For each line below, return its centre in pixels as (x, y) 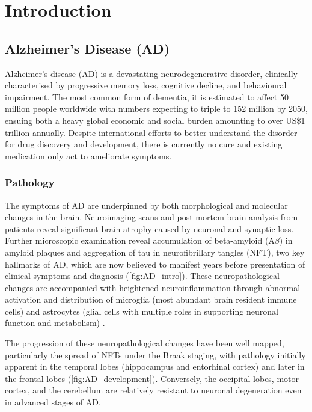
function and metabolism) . (55, 323)
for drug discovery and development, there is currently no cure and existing (144, 144)
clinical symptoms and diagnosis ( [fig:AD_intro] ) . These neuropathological (142, 276)
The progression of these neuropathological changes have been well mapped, (145, 343)
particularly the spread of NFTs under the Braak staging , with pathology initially (155, 355)
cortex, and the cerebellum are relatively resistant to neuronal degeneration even (153, 390)
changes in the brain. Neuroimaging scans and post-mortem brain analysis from (151, 217)
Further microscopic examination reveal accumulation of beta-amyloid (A (140, 240)
